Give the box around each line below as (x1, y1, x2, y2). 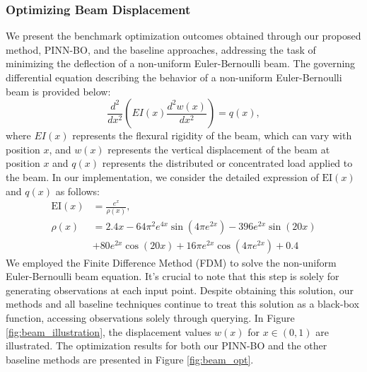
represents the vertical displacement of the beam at (107, 141, 330, 156)
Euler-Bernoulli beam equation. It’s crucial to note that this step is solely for (6, 269, 339, 284)
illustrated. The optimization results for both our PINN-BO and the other (6, 338, 327, 353)
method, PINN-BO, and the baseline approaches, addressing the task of (6, 42, 316, 57)
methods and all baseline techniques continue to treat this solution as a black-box (6, 296, 359, 311)
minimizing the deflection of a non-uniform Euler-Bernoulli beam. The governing (6, 56, 356, 71)
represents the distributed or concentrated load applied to (102, 156, 353, 170)
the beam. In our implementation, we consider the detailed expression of (6, 169, 319, 184)
